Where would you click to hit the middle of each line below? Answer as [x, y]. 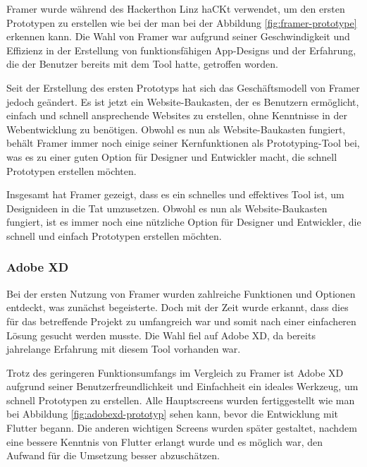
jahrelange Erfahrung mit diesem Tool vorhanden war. [124, 349]
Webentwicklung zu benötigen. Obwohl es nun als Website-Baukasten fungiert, [176, 129]
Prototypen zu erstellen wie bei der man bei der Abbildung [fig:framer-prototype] [182, 22]
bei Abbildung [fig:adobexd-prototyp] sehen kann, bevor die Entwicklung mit [173, 414]
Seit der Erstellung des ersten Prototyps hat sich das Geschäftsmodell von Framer [183, 87]
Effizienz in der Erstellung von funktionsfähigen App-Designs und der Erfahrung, [181, 50]
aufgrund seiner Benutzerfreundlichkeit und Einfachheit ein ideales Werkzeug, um [182, 386]
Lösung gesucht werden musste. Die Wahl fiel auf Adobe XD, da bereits [161, 335]
